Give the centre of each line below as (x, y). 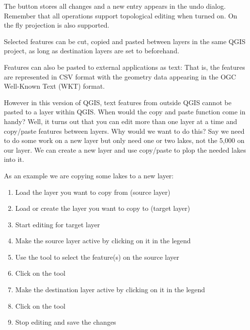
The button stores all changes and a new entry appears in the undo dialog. (115, 6)
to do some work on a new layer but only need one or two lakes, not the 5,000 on (124, 140)
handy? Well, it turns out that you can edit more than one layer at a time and (121, 121)
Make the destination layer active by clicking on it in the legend (110, 290)
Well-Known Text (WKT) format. (55, 86)
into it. (14, 159)
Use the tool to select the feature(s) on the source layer (97, 257)
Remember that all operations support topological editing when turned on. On (121, 15)
